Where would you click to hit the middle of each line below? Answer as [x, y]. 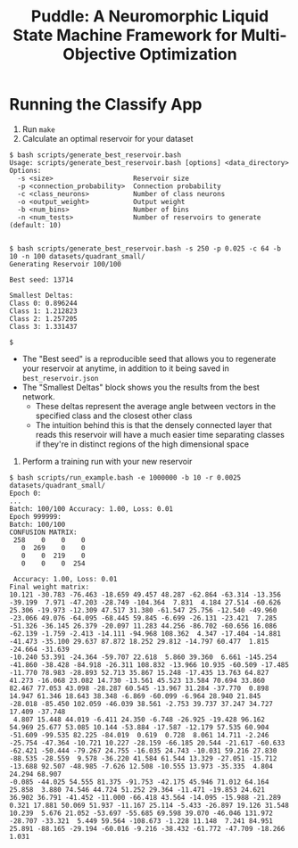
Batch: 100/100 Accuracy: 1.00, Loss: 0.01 [91, 509]
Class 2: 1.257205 [43, 318]
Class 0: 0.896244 [43, 303]
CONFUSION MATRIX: [43, 532]
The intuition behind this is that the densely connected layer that [153, 424]
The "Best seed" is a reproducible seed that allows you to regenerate [149, 358]
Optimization [189, 54]
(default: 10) [36, 225]
